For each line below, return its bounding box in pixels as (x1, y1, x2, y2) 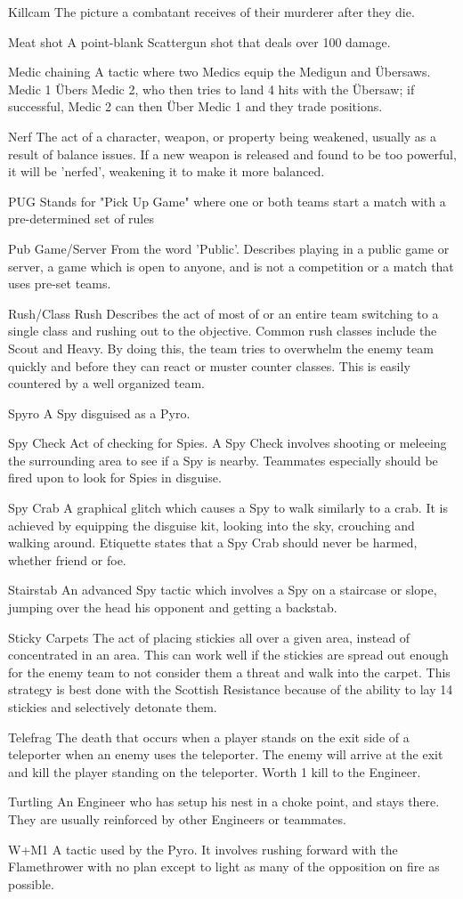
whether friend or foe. (8, 550, 126, 569)
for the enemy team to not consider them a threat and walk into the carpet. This (8, 662, 451, 681)
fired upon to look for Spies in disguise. (8, 468, 222, 487)
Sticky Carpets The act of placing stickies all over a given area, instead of (8, 628, 410, 646)
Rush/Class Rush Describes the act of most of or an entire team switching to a (8, 304, 439, 322)
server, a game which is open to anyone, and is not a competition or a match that (8, 256, 454, 275)
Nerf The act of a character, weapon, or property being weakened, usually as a (8, 126, 437, 145)
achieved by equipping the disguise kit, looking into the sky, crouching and (8, 515, 415, 534)
